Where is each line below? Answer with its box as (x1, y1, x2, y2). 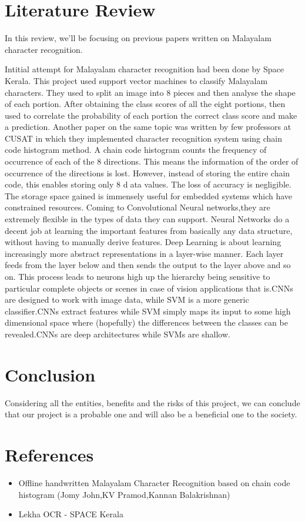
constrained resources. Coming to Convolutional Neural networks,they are (5, 201, 270, 213)
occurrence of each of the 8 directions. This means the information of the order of (5, 155, 299, 168)
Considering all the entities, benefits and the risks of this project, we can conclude (5, 396, 300, 409)
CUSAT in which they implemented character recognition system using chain (5, 132, 283, 144)
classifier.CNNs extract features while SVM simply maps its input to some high (5, 304, 291, 317)
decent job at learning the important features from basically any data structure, (5, 224, 293, 236)
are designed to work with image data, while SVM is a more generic (5, 293, 249, 306)
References (5, 443, 94, 467)
